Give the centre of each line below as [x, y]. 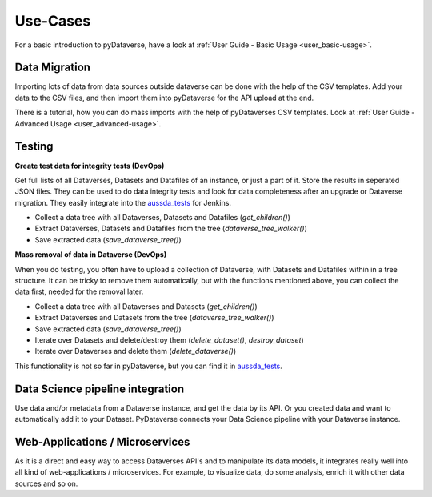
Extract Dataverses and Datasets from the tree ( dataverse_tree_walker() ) [155, 318]
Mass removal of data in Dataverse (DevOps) [91, 255]
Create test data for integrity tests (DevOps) [90, 166]
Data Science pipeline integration [99, 389]
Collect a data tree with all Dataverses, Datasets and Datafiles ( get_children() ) [163, 218]
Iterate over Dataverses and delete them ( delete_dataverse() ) [136, 351]
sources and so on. [46, 483]
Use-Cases [53, 21]
